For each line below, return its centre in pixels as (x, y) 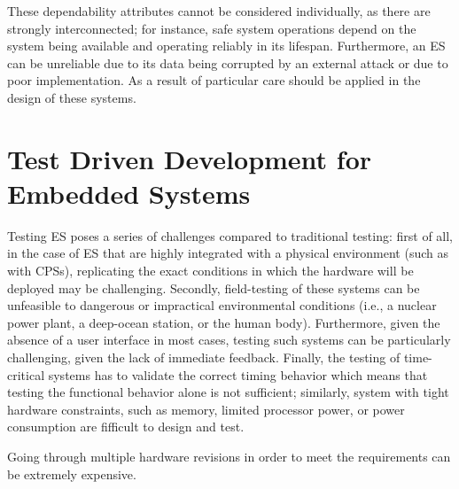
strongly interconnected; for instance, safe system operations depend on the (212, 28)
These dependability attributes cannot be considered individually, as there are (219, 11)
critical (26, 374)
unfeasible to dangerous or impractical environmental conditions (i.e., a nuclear (222, 305)
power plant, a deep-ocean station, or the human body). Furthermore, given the (224, 322)
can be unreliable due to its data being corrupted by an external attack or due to (228, 62)
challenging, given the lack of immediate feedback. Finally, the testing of (204, 357)
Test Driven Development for (190, 158)
